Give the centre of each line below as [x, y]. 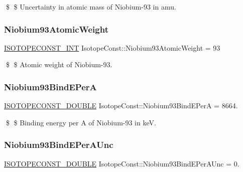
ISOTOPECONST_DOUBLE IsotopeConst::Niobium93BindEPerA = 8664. [121, 106]
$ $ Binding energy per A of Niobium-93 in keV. [81, 122]
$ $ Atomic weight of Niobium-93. [59, 64]
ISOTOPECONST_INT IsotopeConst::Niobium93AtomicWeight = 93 [112, 47]
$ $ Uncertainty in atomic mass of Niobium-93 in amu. [91, 7]
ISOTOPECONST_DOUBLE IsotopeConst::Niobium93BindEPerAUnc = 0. [122, 163]
